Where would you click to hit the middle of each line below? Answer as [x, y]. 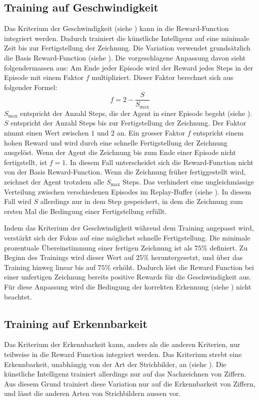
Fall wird [18, 201]
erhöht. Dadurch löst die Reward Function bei [183, 267]
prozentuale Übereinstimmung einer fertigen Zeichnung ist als [98, 247]
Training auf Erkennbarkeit [76, 323]
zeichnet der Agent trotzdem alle [54, 182]
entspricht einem [218, 133]
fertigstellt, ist [26, 162]
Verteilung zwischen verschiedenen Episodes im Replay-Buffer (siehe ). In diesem [128, 191]
